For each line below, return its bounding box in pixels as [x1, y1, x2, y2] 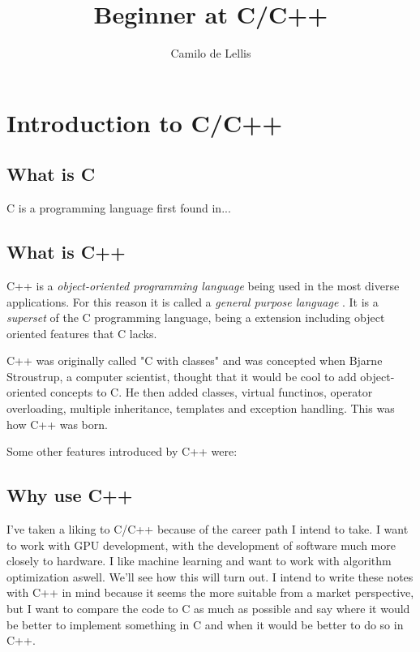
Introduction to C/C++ [6, 105, 283, 139]
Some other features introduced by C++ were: [6, 443, 238, 460]
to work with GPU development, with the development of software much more [6, 536, 396, 553]
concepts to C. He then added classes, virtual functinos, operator [50, 384, 373, 401]
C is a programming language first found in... [6, 199, 231, 217]
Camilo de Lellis [170, 45, 251, 62]
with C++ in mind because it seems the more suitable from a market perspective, [6, 584, 414, 601]
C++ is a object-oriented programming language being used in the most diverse [6, 277, 400, 294]
